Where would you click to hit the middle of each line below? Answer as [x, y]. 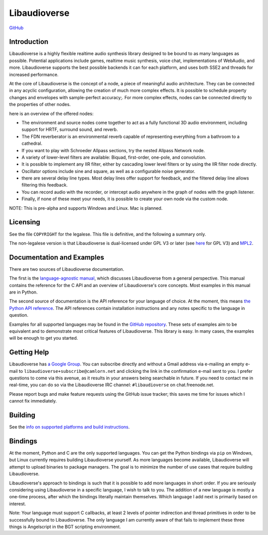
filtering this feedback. [45, 185]
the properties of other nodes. [40, 105]
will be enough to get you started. [43, 338]
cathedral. [32, 143]
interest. [18, 504]
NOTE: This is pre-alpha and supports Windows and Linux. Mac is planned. [86, 208]
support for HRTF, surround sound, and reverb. [70, 129]
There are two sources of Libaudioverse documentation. [67, 269]
